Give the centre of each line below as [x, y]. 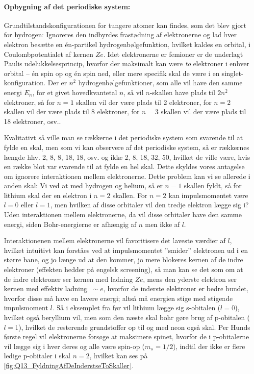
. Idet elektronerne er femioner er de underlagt [173, 54]
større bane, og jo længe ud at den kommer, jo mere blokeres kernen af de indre [124, 260]
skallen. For [130, 195]
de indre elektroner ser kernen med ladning [68, 279]
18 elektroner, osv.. [33, 121]
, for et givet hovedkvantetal [75, 92]
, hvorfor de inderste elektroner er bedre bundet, [176, 288]
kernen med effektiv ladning [46, 288]
